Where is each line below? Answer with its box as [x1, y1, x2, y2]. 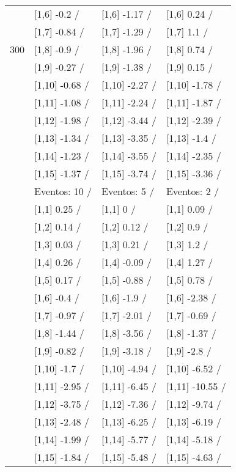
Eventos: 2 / [166, 184, 219, 198]
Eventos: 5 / [101, 184, 155, 198]
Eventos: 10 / [34, 184, 92, 198]
